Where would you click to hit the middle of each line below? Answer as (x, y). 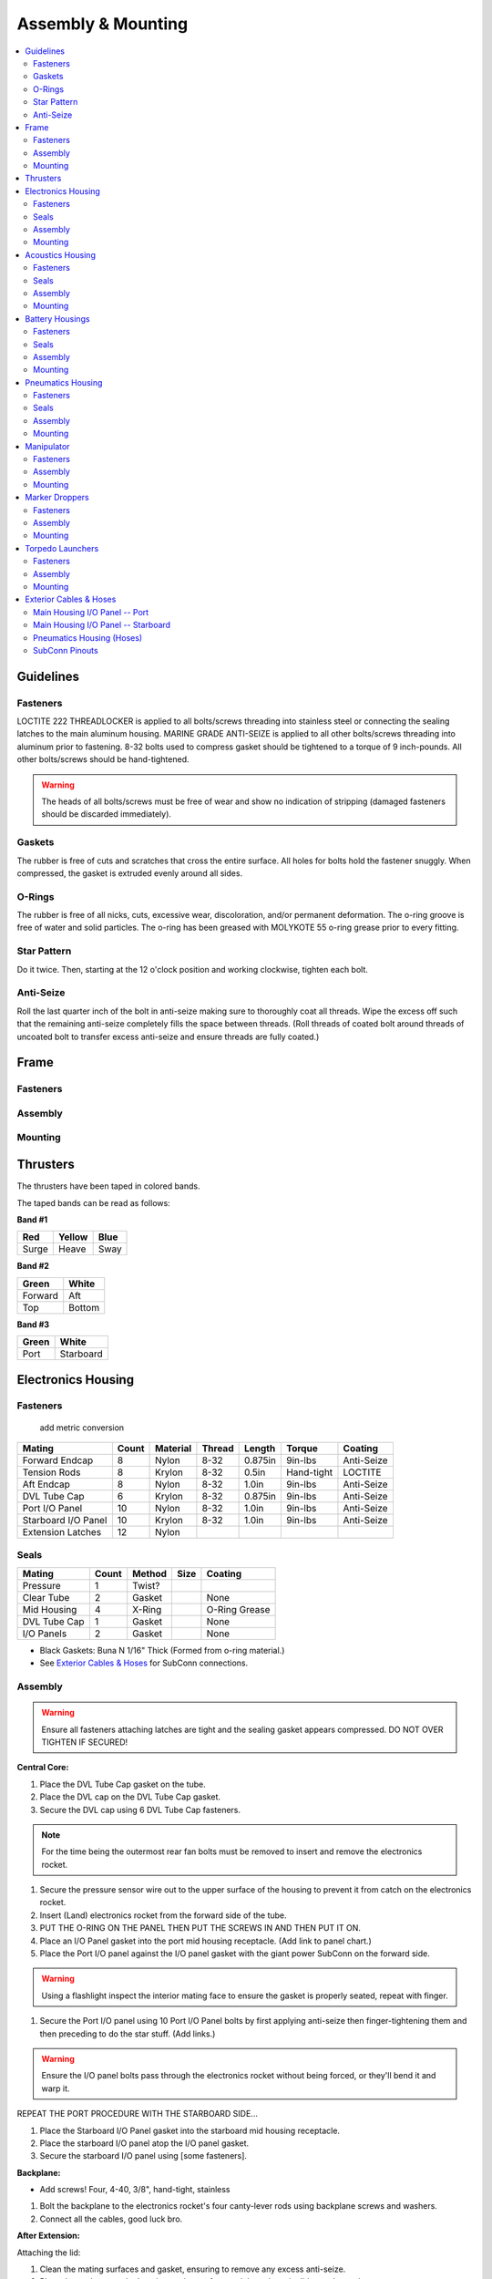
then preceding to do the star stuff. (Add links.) (128, 2034)
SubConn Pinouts (66, 650)
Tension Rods (51, 1472)
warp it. (56, 2088)
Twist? (146, 1585)
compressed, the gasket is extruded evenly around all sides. (130, 873)
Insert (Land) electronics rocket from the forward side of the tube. (163, 1915)
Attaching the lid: (49, 2253)
